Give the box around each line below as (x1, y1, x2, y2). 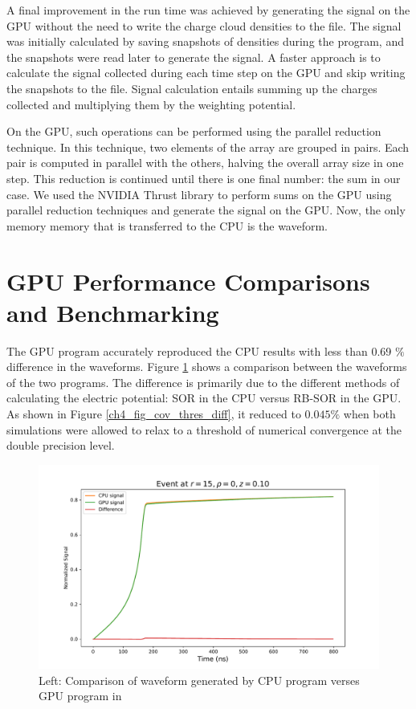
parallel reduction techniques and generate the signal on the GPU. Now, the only (6, 202, 406, 218)
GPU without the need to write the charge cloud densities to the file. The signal (6, 17, 402, 34)
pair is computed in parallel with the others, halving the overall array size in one (6, 154, 404, 171)
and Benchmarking (6, 295, 219, 328)
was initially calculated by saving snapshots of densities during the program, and (6, 33, 404, 50)
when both (343, 405, 396, 422)
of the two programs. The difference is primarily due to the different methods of (6, 373, 400, 390)
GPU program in (39, 687, 122, 704)
